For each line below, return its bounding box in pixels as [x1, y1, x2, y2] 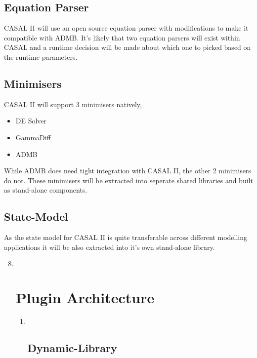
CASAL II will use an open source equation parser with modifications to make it [4, 23, 249, 33]
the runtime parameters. [4, 51, 78, 62]
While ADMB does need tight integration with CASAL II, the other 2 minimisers [4, 165, 251, 176]
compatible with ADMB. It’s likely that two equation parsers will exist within [4, 32, 240, 42]
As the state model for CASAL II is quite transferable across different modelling [4, 232, 247, 242]
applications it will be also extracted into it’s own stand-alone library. [4, 241, 215, 252]
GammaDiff [15, 132, 51, 142]
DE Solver [15, 116, 47, 126]
